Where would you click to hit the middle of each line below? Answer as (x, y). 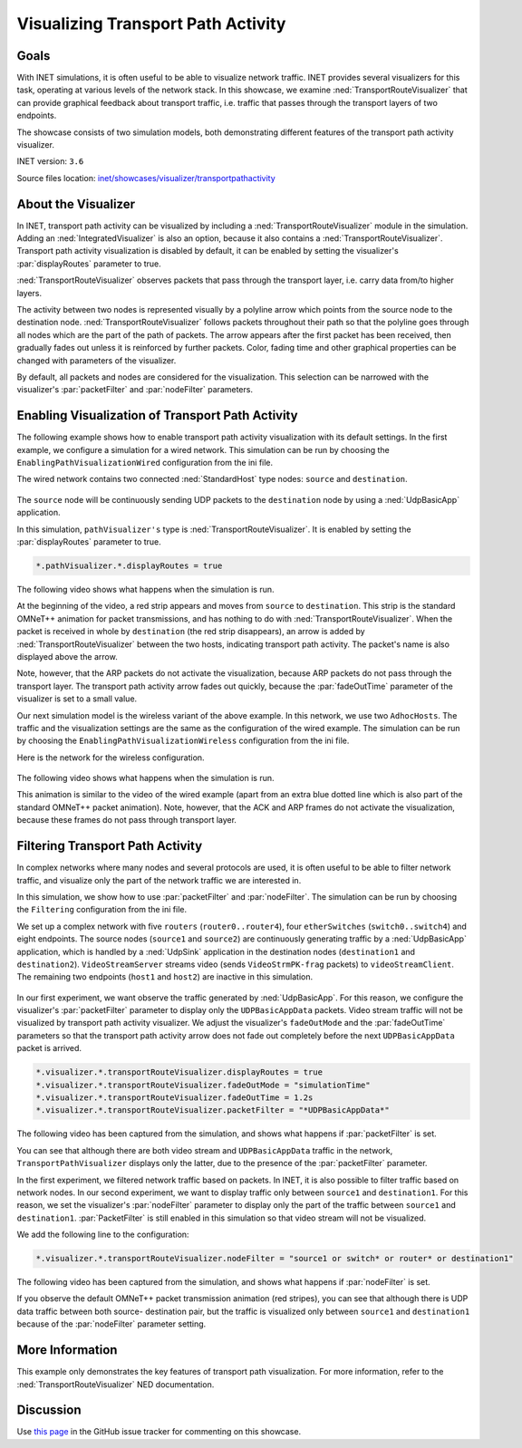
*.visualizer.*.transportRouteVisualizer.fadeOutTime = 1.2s (174, 1098)
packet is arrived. (49, 1048)
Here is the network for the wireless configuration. (111, 758)
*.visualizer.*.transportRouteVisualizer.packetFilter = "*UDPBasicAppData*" (213, 1110)
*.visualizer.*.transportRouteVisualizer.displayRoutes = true (179, 1072)
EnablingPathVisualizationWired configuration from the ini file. (145, 463)
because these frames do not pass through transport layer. (127, 820)
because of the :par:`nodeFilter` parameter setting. (111, 1324)
